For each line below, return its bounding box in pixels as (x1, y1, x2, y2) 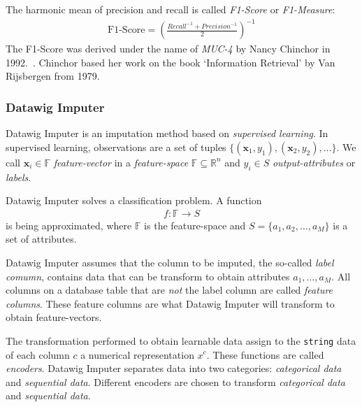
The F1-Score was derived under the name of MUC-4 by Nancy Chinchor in (6, 41, 331, 56)
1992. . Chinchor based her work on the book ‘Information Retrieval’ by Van (6, 55, 335, 69)
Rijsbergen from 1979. (6, 69, 100, 83)
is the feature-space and (144, 217, 246, 232)
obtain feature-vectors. (6, 310, 102, 324)
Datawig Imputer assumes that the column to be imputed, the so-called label (6, 255, 334, 269)
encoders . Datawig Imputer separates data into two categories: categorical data (6, 361, 342, 376)
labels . (6, 169, 31, 184)
